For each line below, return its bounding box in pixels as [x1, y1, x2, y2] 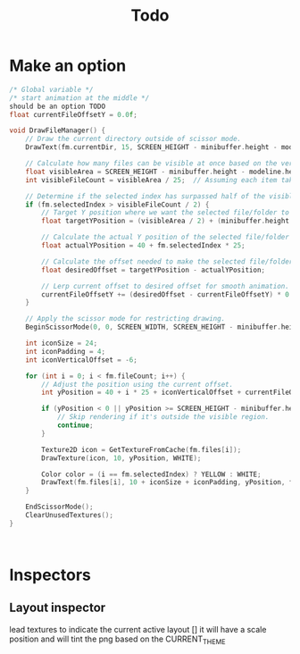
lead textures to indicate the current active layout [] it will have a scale [9, 624, 267, 634]
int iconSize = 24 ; [25, 339, 98, 348]
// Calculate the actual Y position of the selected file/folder [41, 233, 290, 242]
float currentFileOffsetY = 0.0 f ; [9, 110, 138, 119]
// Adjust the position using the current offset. [41, 380, 234, 389]
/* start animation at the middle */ [9, 93, 150, 103]
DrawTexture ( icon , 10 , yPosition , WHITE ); [41, 453, 202, 463]
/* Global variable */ [9, 85, 94, 94]
